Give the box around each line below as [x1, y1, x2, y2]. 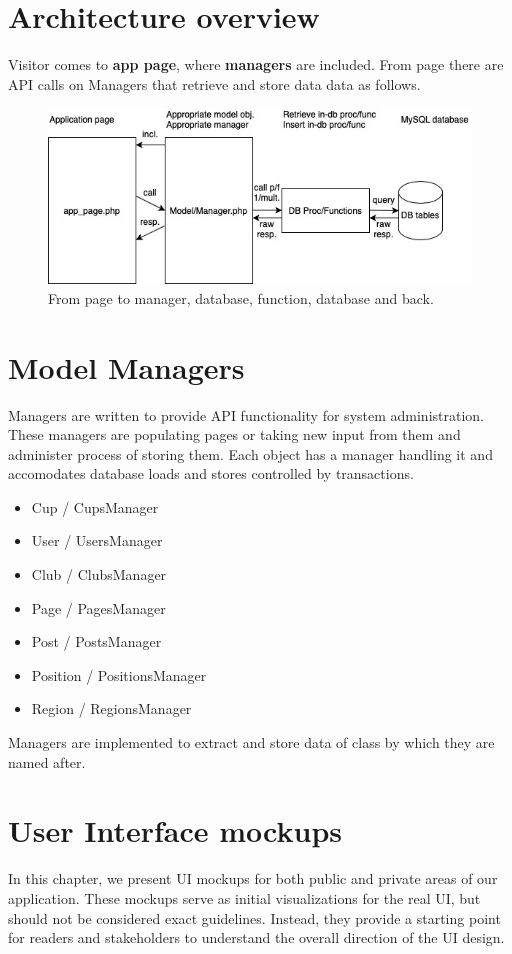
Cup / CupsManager [31, 496, 159, 517]
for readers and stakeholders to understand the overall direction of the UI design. [8, 927, 505, 948]
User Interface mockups [8, 810, 342, 851]
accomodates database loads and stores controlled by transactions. [8, 463, 414, 484]
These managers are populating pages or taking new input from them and [8, 424, 461, 445]
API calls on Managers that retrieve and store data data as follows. [8, 73, 421, 94]
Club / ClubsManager [31, 564, 167, 585]
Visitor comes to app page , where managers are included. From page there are [8, 54, 504, 75]
